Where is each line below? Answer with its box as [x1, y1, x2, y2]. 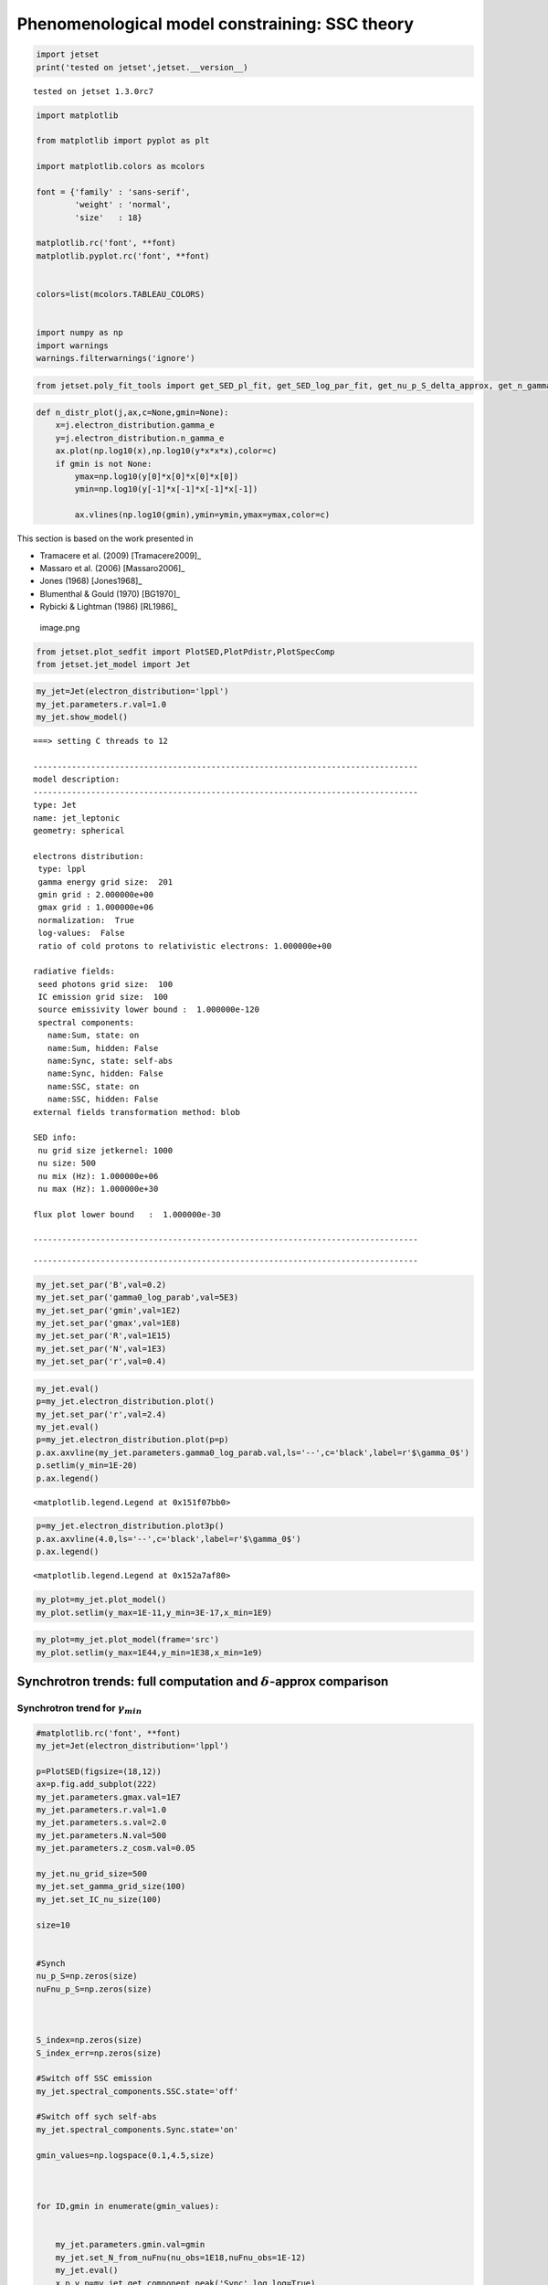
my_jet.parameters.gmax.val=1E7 [36, 1791, 182, 1802]
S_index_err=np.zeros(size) [36, 2047, 162, 2058]
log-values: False [37, 928, 125, 939]
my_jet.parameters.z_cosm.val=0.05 [36, 1843, 195, 1854]
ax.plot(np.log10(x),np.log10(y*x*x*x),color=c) [55, 446, 278, 456]
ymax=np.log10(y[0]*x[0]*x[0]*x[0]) [74, 472, 239, 482]
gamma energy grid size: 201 [37, 877, 174, 887]
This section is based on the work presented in [16, 533, 194, 544]
